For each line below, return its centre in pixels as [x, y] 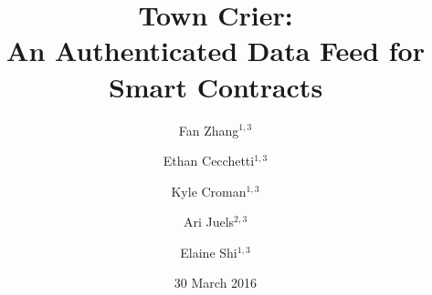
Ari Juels [209, 222]
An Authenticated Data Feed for [216, 51]
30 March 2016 [216, 283]
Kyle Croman [209, 191]
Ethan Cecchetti [209, 161]
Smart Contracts [216, 86]
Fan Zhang [209, 130]
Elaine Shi [209, 252]
